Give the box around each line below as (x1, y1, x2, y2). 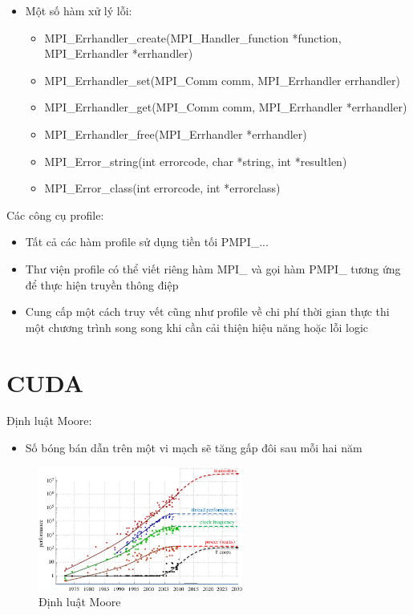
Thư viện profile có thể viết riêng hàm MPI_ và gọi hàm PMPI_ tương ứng (25, 260, 401, 277)
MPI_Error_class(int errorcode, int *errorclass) (44, 180, 281, 196)
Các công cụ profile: (6, 206, 104, 223)
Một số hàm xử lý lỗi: (25, 2, 132, 18)
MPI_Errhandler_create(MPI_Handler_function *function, (44, 29, 342, 46)
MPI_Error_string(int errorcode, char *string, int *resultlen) (44, 152, 347, 169)
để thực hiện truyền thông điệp (25, 276, 179, 293)
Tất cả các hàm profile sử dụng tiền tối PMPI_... (25, 233, 269, 250)
